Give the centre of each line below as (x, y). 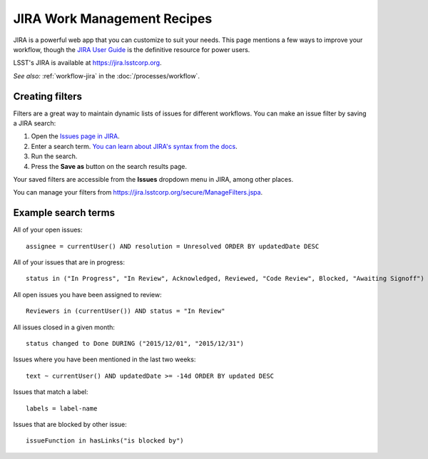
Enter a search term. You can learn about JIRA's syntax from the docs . (134, 146)
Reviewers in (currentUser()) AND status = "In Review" (126, 311)
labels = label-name (62, 408)
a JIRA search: (35, 123)
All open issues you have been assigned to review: (87, 294)
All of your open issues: (48, 230)
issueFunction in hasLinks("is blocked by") (105, 441)
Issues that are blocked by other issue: (70, 424)
